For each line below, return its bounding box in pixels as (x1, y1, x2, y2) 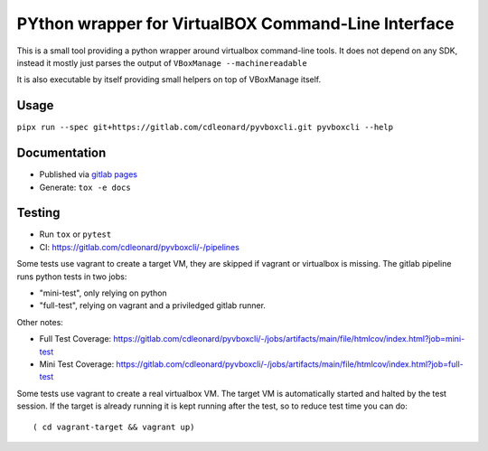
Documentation (16, 146, 107, 161)
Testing (16, 205, 61, 221)
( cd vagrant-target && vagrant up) (33, 421, 195, 432)
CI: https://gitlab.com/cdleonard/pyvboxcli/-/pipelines (39, 241, 239, 252)
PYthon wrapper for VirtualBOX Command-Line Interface (16, 14, 455, 33)
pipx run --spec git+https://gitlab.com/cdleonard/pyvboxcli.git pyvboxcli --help (16, 122, 393, 133)
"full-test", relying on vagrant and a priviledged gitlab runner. (39, 300, 267, 311)
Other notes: (16, 316, 63, 327)
